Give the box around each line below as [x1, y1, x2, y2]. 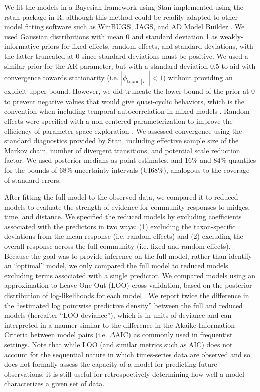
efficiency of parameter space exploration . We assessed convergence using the [4, 125, 242, 136]
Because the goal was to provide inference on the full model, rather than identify [4, 250, 252, 261]
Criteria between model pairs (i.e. [4, 329, 107, 340]
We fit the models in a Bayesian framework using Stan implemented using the [4, 2, 243, 12]
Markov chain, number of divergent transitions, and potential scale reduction [4, 145, 240, 155]
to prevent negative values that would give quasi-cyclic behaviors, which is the [4, 95, 245, 106]
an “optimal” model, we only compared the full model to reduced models [4, 260, 228, 271]
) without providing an [163, 72, 233, 83]
